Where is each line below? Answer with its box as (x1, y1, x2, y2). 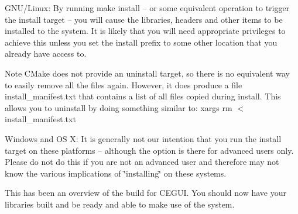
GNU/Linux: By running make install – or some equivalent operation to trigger (5, 2, 290, 13)
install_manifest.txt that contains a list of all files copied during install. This (5, 90, 281, 102)
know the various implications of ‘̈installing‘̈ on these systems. (5, 167, 227, 179)
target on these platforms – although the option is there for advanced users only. (5, 144, 294, 156)
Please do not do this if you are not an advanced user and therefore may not (5, 156, 279, 168)
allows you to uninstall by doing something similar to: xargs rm (5, 101, 232, 113)
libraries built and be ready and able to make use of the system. (5, 198, 235, 210)
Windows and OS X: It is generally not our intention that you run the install (5, 132, 282, 144)
